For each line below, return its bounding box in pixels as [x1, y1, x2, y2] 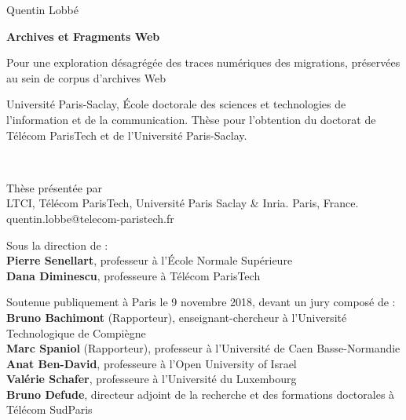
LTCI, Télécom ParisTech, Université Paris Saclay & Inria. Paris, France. [6, 195, 359, 211]
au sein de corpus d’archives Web [6, 69, 166, 86]
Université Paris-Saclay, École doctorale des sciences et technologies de [6, 96, 346, 112]
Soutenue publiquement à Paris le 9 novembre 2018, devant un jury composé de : [6, 294, 396, 310]
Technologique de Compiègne [6, 324, 146, 341]
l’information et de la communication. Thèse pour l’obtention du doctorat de [6, 111, 376, 127]
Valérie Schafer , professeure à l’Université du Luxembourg [6, 371, 297, 387]
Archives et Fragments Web [6, 27, 160, 44]
